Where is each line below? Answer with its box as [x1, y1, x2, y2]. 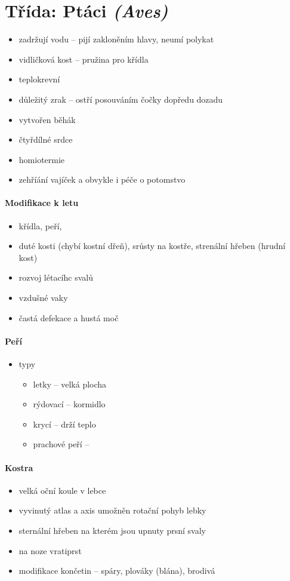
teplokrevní [18, 73, 60, 85]
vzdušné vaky [18, 291, 68, 304]
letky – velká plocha [33, 377, 107, 390]
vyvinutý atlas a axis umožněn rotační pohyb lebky [18, 504, 206, 517]
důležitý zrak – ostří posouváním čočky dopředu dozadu [18, 93, 223, 105]
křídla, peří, [18, 219, 62, 232]
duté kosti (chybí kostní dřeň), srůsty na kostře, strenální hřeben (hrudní [18, 239, 286, 252]
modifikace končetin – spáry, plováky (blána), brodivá [18, 564, 215, 577]
